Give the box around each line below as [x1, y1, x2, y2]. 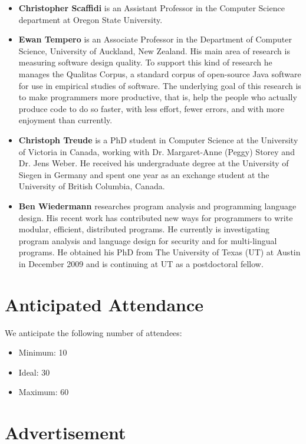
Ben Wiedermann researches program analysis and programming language [18, 199, 297, 212]
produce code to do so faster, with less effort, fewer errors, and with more [18, 102, 285, 114]
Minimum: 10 [18, 346, 67, 359]
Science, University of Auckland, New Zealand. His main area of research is [18, 44, 290, 57]
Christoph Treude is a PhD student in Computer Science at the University [18, 133, 298, 146]
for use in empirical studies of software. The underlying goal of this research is [18, 79, 301, 91]
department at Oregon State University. [18, 13, 163, 25]
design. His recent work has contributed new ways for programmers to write [18, 211, 293, 223]
